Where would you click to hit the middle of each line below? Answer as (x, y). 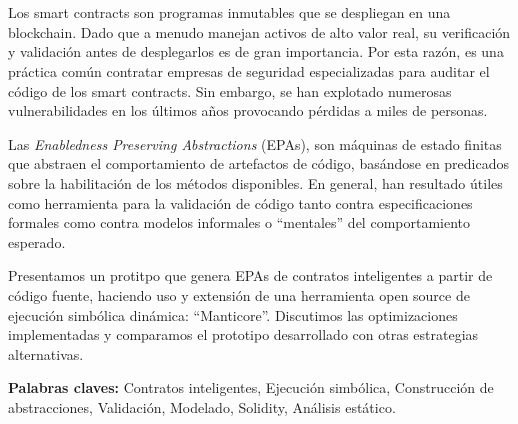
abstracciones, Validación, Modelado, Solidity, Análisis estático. (202, 406)
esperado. (37, 241)
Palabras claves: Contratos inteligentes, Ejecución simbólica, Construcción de (251, 387)
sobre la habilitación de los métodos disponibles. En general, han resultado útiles (255, 182)
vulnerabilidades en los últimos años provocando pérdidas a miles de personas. (248, 110)
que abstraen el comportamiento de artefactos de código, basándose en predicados (259, 163)
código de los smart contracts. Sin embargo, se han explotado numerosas (230, 90)
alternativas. (46, 353)
